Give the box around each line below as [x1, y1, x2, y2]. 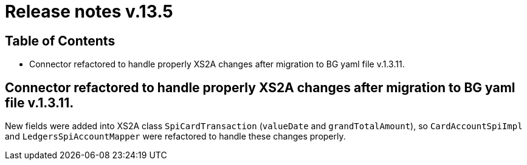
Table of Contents [5, 33, 115, 49]
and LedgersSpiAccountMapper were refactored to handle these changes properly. [5, 131, 346, 142]
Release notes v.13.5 [5, 1, 173, 22]
